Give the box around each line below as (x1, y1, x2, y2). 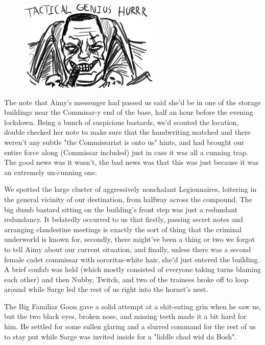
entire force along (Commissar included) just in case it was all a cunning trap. (4, 146, 249, 157)
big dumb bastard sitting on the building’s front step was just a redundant (4, 204, 238, 214)
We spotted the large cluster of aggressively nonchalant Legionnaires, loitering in (4, 184, 257, 194)
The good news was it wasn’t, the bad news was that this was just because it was (4, 157, 259, 167)
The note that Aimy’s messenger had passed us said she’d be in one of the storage (4, 96, 261, 107)
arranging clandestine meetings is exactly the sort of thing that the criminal (4, 224, 242, 234)
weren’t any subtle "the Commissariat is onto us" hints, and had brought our (4, 136, 244, 147)
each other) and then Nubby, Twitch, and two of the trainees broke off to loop (4, 274, 249, 284)
